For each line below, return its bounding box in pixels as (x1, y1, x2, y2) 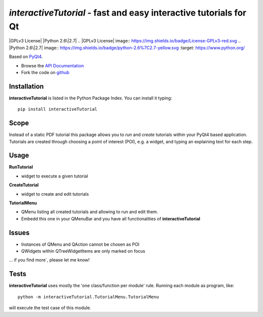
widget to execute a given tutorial (21, 173, 89, 179)
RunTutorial (9, 164, 33, 170)
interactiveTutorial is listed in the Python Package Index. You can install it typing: (9, 95, 172, 101)
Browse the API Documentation (21, 62, 84, 68)
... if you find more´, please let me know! (9, 257, 90, 263)
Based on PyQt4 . (9, 54, 43, 59)
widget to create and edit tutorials (21, 191, 89, 197)
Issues (9, 228, 30, 237)
